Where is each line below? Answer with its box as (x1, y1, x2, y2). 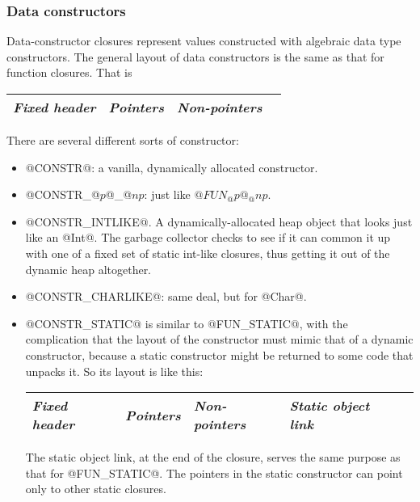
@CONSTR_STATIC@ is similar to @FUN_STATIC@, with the (25, 314, 348, 331)
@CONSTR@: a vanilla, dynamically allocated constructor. (25, 158, 318, 175)
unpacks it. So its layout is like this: (25, 362, 204, 379)
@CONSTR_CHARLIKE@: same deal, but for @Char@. (25, 288, 307, 305)
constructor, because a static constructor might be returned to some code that (25, 346, 414, 363)
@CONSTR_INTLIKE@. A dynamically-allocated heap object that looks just (25, 213, 413, 230)
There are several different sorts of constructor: (6, 132, 239, 148)
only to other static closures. (25, 480, 166, 497)
